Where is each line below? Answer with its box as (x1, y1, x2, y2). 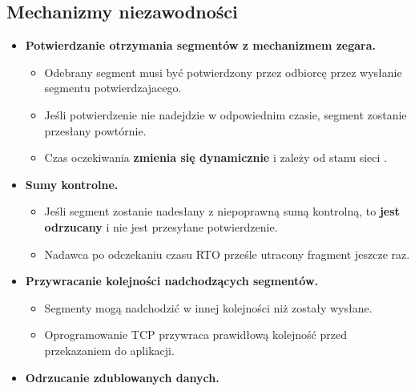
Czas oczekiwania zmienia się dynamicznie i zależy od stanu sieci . (44, 149, 387, 166)
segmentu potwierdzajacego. (44, 79, 182, 96)
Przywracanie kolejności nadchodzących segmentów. (25, 272, 318, 289)
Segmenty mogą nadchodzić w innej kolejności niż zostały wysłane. (44, 299, 373, 316)
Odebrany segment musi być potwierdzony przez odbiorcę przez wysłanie (44, 63, 402, 80)
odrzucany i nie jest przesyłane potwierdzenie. (44, 218, 278, 235)
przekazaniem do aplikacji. (44, 341, 175, 358)
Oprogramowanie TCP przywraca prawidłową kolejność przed (44, 326, 347, 343)
